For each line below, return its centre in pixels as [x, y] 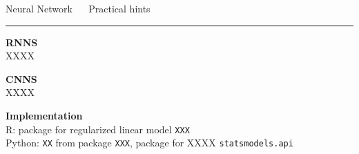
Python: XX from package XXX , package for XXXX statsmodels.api [149, 143]
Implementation [44, 115]
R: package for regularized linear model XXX [98, 129]
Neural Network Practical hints [78, 8]
